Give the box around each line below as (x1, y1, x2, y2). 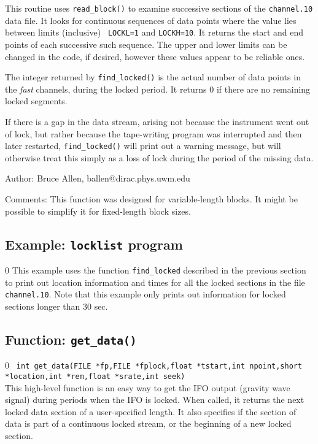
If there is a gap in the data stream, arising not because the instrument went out (5, 115, 309, 128)
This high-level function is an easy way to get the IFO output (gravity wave (5, 381, 290, 394)
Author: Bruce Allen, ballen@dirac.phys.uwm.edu (5, 172, 190, 185)
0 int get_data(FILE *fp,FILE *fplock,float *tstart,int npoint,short (5, 359, 303, 372)
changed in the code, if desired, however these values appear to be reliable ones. (5, 50, 305, 63)
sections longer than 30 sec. (5, 299, 108, 312)
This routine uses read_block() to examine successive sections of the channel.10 (5, 2, 313, 14)
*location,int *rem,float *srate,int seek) (5, 372, 185, 381)
